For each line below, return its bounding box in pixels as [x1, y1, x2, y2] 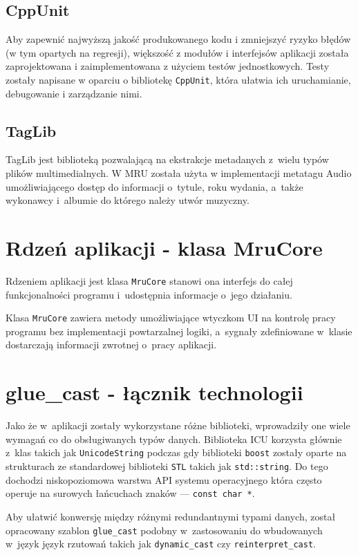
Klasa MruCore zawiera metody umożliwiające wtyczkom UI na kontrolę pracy [6, 310, 336, 325]
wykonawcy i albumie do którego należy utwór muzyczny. [6, 193, 249, 207]
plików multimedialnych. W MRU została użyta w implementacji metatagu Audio [6, 166, 352, 180]
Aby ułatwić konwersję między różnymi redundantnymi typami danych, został [6, 509, 336, 523]
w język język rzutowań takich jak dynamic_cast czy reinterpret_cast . [6, 536, 316, 551]
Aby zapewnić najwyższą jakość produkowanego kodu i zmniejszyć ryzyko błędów [6, 32, 351, 46]
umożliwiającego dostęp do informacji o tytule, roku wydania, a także [6, 179, 303, 194]
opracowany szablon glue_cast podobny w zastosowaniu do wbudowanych [6, 523, 323, 537]
